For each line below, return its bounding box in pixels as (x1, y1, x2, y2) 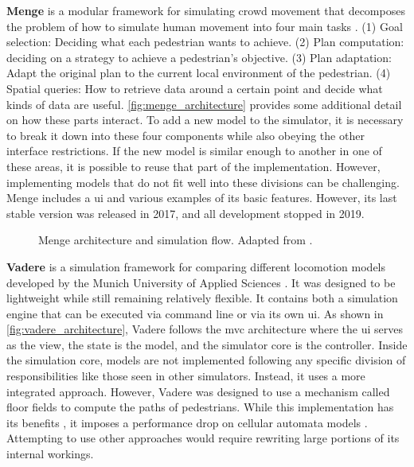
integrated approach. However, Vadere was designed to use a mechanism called (6, 383, 390, 399)
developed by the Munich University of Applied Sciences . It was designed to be (6, 274, 396, 290)
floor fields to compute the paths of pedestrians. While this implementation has (6, 399, 394, 415)
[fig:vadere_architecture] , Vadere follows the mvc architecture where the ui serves (6, 321, 403, 337)
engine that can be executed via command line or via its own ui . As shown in (6, 305, 384, 321)
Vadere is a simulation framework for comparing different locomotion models (6, 258, 386, 274)
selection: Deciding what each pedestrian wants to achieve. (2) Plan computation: (6, 33, 404, 50)
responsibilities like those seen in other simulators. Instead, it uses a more (6, 368, 365, 384)
